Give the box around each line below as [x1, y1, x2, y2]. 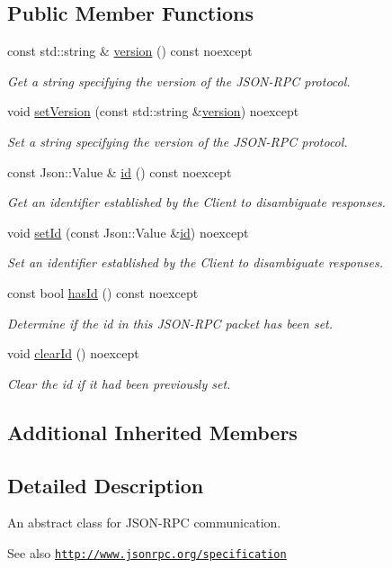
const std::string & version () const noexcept [7, 41, 253, 60]
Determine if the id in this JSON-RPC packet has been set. [7, 313, 334, 332]
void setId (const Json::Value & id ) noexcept [7, 222, 249, 241]
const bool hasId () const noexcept [7, 283, 199, 302]
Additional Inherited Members [7, 418, 298, 446]
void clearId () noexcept [7, 344, 139, 363]
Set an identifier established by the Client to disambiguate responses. [7, 253, 383, 272]
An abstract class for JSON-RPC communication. [7, 513, 281, 532]
